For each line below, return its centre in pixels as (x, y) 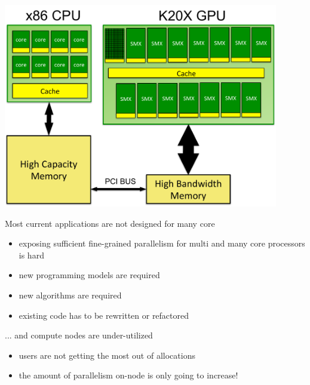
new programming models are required (89, 275)
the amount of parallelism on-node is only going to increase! (128, 375)
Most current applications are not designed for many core (110, 223)
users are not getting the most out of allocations (107, 355)
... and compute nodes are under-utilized (79, 335)
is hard (31, 255)
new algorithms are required (70, 295)
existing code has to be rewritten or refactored (104, 315)
